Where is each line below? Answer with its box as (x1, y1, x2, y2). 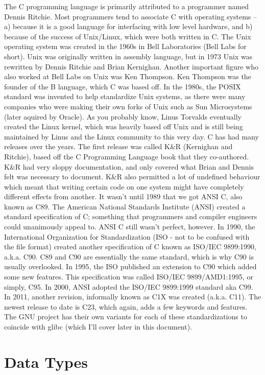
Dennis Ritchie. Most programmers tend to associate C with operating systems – (4, 11, 257, 21)
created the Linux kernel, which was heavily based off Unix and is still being (4, 121, 243, 132)
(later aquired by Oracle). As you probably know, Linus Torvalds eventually (4, 111, 242, 122)
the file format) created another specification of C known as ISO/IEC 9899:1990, (4, 241, 256, 252)
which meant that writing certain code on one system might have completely (4, 181, 244, 192)
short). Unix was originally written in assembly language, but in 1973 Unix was (4, 51, 253, 61)
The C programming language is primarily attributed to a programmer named (4, 1, 249, 11)
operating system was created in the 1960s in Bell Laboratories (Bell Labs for (4, 41, 247, 52)
